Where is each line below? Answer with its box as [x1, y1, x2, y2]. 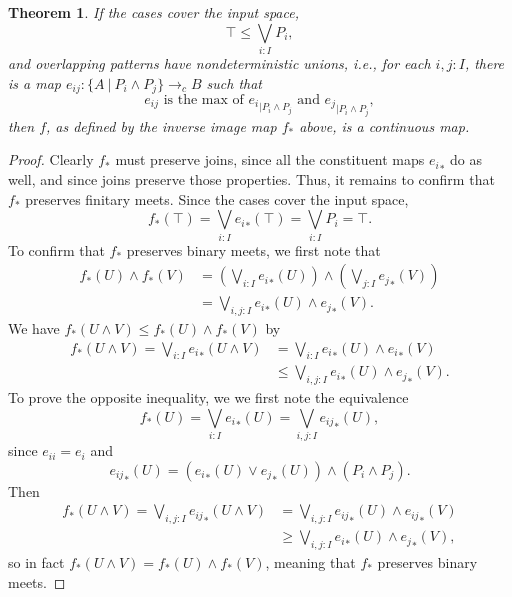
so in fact [8, 552, 65, 573]
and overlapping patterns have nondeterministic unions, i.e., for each [8, 52, 431, 73]
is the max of [163, 92, 244, 107]
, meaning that [265, 552, 356, 573]
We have [8, 318, 60, 339]
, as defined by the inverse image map [46, 115, 277, 136]
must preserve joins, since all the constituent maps [115, 149, 425, 170]
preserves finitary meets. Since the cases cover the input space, [25, 188, 409, 209]
